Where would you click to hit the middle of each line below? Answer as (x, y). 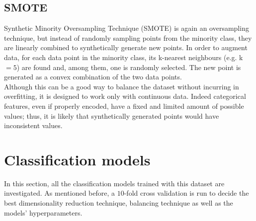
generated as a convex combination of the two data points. (93, 77)
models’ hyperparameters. (43, 212)
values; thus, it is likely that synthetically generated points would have (112, 115)
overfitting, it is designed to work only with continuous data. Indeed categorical (125, 96)
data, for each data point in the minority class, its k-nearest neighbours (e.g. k (124, 57)
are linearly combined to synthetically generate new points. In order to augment (126, 47)
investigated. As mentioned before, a (60, 193)
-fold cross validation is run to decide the (186, 193)
